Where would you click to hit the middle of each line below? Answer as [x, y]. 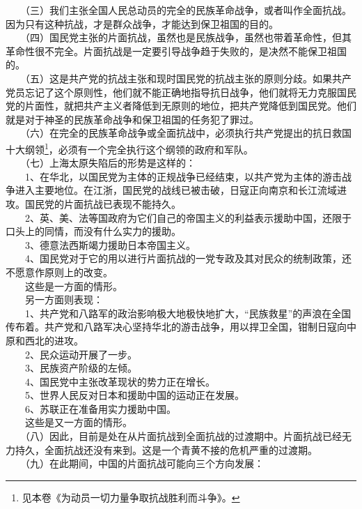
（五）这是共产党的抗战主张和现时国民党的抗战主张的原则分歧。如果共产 [188, 78]
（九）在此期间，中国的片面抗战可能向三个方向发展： [144, 463]
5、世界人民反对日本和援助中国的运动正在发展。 [134, 395]
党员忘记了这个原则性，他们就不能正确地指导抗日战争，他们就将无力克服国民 [181, 92]
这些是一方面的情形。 [73, 286]
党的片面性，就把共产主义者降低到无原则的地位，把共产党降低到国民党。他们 [181, 106]
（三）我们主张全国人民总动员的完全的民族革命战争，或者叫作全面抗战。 [188, 10]
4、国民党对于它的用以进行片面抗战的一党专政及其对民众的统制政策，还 [188, 258]
